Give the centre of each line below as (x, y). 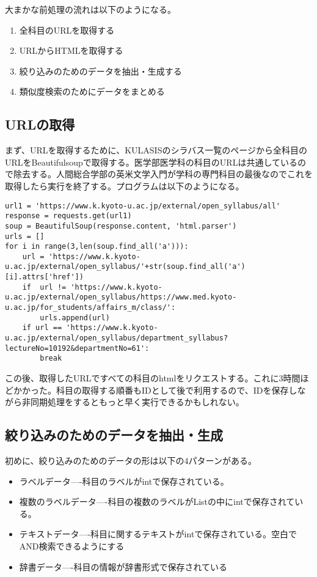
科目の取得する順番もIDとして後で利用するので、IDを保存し (177, 390)
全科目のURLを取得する (67, 30)
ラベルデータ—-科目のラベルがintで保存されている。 (124, 481)
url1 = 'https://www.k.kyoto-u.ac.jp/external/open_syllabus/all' (143, 206)
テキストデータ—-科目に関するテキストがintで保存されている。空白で (158, 534)
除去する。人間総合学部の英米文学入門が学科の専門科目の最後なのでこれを (163, 174)
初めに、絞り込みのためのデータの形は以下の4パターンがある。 (131, 461)
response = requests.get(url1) (68, 216)
